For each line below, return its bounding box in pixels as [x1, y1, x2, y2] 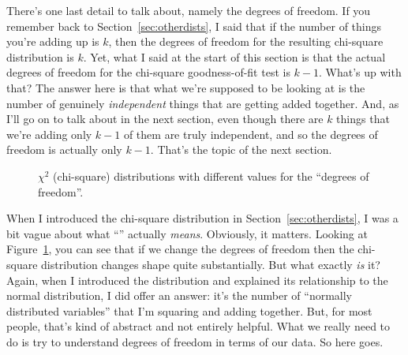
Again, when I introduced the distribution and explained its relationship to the [6, 271, 388, 288]
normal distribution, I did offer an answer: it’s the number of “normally [6, 287, 353, 304]
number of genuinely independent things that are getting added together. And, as [6, 95, 399, 111]
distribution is [6, 48, 74, 65]
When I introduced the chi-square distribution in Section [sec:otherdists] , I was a [6, 210, 399, 226]
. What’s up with [319, 64, 402, 80]
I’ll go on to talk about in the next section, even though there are [6, 110, 324, 127]
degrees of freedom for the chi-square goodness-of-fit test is [6, 64, 290, 80]
